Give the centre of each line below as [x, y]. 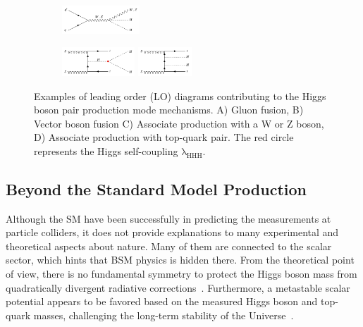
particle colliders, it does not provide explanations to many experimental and [172, 232]
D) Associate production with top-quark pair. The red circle [164, 137]
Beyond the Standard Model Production [156, 189]
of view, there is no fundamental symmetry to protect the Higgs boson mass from [181, 274]
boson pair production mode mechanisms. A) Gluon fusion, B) [169, 110]
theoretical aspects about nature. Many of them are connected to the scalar [169, 246]
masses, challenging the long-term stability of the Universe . [164, 315]
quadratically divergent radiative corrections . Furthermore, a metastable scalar [178, 287]
